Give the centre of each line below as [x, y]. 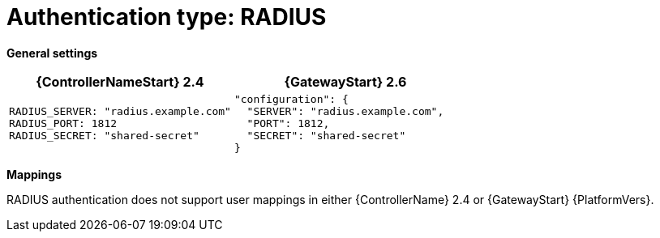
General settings [52, 53]
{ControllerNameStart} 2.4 [120, 81]
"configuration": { [291, 99]
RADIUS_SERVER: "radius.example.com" [120, 111]
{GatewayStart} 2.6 [345, 81]
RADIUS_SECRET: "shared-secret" [104, 135]
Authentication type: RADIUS [167, 17]
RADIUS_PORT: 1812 [63, 123]
